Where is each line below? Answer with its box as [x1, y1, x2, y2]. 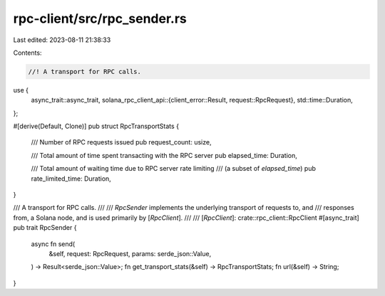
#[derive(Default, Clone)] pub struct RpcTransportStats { [13, 122, 180, 131]
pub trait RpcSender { [13, 223, 77, 232]
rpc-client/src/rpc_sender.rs [13, 11, 187, 26]
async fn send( [31, 239, 76, 248]
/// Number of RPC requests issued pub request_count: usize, [31, 138, 212, 147]
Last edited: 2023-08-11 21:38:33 [13, 36, 111, 44]
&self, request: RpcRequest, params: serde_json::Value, [48, 249, 212, 258]
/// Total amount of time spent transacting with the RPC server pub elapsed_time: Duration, [31, 151, 297, 159]
